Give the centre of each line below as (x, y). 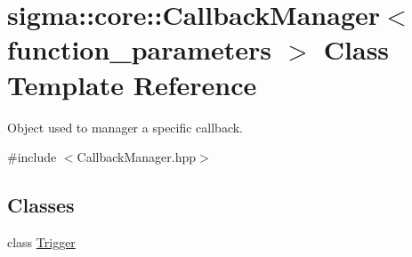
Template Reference (132, 84)
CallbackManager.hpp (137, 157)
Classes (41, 205)
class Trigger (41, 241)
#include (32, 157)
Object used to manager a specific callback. (125, 127)
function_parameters (139, 49)
